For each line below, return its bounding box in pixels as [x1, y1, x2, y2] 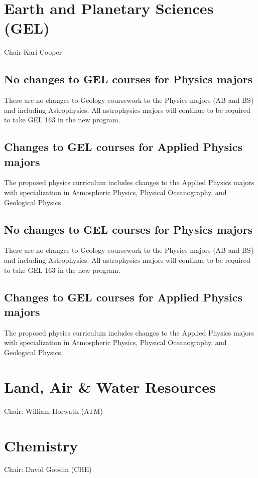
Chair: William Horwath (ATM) [4, 405, 103, 416]
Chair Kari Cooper [4, 47, 62, 57]
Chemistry [4, 435, 78, 455]
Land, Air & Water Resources [4, 376, 216, 397]
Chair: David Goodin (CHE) [4, 464, 92, 474]
